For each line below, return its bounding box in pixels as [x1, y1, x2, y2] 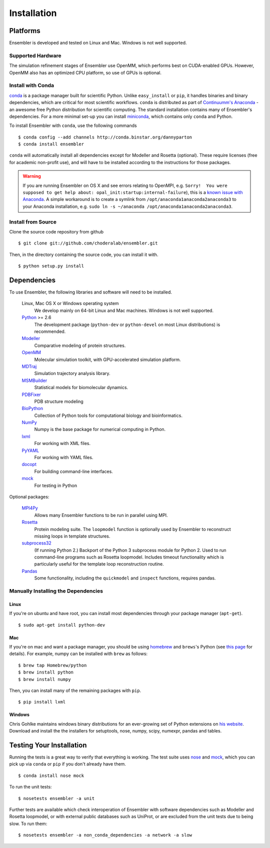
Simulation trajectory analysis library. [34, 370, 110, 376]
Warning [22, 173, 41, 179]
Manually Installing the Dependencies [9, 587, 103, 594]
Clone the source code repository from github [9, 228, 104, 234]
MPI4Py [21, 505, 38, 511]
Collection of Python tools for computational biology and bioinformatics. [34, 412, 182, 418]
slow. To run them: [9, 820, 47, 826]
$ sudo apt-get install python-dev [18, 622, 105, 627]
